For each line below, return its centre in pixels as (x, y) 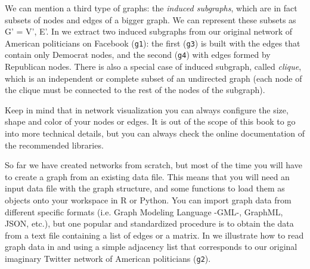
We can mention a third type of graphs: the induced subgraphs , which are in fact (151, 8)
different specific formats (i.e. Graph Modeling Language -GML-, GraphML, (144, 211)
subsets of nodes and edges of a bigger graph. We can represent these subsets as (151, 19)
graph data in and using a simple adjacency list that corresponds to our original (151, 247)
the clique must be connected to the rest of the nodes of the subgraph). (135, 90)
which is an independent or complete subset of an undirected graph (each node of (154, 78)
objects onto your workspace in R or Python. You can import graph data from (148, 200)
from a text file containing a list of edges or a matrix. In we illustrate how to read (154, 235)
